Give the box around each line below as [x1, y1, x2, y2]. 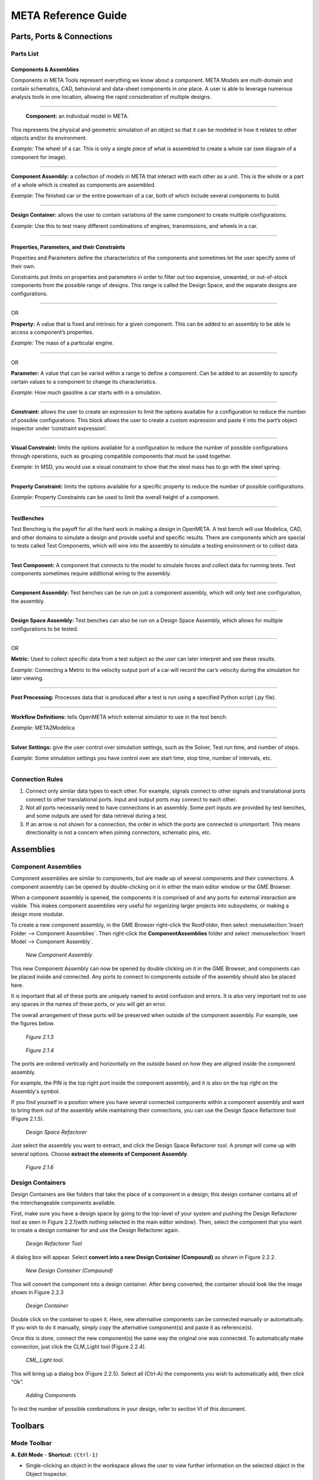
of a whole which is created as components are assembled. [11, 181, 156, 188]
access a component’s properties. [11, 329, 94, 336]
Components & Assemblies [11, 66, 79, 73]
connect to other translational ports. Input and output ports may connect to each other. [25, 796, 237, 803]
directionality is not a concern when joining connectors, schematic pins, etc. [25, 829, 211, 836]
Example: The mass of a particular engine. [11, 339, 114, 346]
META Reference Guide [11, 9, 127, 22]
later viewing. [11, 675, 44, 682]
